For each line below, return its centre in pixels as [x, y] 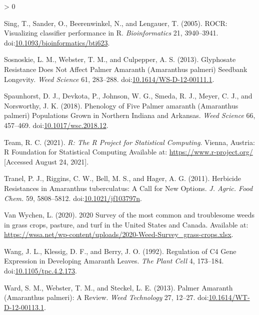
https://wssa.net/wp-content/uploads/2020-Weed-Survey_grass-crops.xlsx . [119, 234]
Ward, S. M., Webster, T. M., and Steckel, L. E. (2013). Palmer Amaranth [118, 287]
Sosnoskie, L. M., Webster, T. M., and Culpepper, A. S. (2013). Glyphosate [120, 59]
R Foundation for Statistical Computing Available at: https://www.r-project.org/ [128, 152]
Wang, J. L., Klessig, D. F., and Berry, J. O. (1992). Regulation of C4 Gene [120, 251]
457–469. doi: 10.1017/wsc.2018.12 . [56, 125]
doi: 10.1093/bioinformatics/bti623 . [57, 42]
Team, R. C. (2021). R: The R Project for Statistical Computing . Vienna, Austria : [129, 142]
